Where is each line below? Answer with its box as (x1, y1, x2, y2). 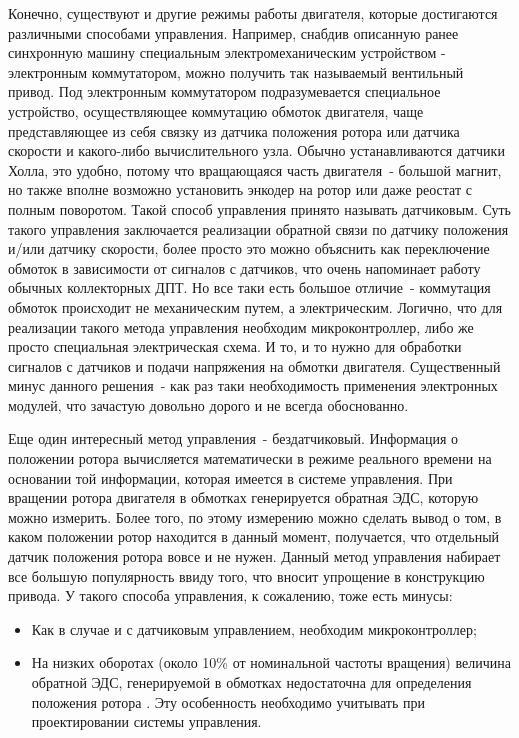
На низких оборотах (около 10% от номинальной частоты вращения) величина (31, 652, 511, 673)
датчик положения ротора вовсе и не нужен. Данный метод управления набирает (8, 546, 501, 567)
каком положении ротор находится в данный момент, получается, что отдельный (8, 526, 500, 547)
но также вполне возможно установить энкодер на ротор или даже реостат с (8, 179, 472, 200)
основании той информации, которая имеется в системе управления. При (8, 467, 453, 488)
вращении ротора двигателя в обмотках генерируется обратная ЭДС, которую (8, 487, 479, 508)
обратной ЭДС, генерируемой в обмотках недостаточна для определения (31, 672, 472, 692)
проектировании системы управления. (31, 711, 262, 732)
